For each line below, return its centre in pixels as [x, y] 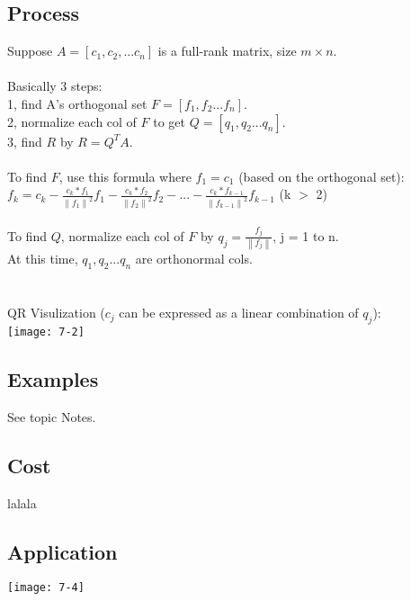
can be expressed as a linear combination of [239, 313]
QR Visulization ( [56, 313]
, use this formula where [125, 176]
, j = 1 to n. [306, 235]
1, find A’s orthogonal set [77, 103]
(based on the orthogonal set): [322, 176]
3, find [25, 141]
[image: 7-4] [46, 588]
